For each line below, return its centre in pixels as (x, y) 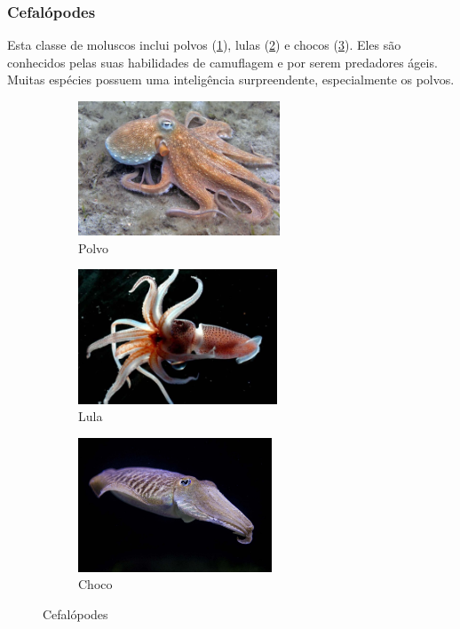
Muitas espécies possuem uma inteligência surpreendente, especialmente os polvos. (231, 80)
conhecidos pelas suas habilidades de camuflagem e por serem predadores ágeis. (222, 62)
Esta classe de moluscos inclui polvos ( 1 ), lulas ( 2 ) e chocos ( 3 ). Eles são (204, 45)
